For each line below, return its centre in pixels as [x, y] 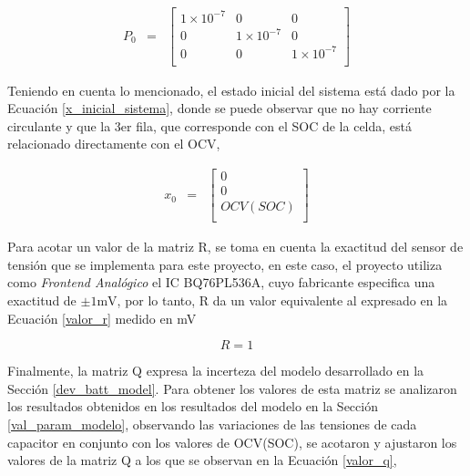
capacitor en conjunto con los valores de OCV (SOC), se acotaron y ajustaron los [232, 442]
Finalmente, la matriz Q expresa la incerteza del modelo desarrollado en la [216, 371]
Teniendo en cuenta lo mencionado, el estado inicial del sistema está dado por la [231, 90]
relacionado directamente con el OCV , [114, 144]
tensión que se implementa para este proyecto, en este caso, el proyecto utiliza [225, 264]
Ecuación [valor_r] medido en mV [102, 318]
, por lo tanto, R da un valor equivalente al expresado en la [282, 300]
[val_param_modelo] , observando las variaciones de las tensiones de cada [212, 424]
